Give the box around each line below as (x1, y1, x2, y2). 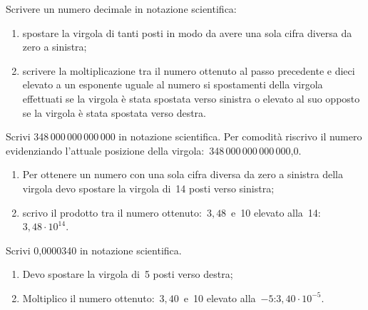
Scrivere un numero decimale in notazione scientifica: (6, 1, 237, 16)
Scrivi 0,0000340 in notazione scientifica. (6, 242, 182, 257)
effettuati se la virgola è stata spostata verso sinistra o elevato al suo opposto (22, 91, 360, 105)
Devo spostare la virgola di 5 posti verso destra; (22, 267, 233, 281)
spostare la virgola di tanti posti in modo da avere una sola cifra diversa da (22, 25, 352, 40)
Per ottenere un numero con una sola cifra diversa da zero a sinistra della (22, 167, 343, 182)
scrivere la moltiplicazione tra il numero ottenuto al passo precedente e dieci (22, 63, 355, 78)
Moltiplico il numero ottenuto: (22, 290, 155, 305)
